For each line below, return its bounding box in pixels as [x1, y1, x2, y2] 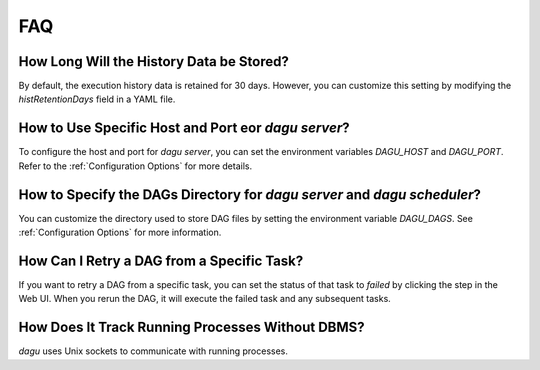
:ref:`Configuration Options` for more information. [18, 226, 222, 239]
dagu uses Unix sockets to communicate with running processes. [18, 345, 289, 357]
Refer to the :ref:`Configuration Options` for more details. [18, 160, 253, 172]
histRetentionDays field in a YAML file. [18, 93, 176, 105]
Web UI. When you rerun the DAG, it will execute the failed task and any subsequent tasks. [18, 293, 392, 305]
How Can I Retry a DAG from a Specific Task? [18, 252, 304, 269]
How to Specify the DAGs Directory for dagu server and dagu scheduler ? [18, 186, 482, 203]
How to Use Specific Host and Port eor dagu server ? [18, 120, 350, 137]
